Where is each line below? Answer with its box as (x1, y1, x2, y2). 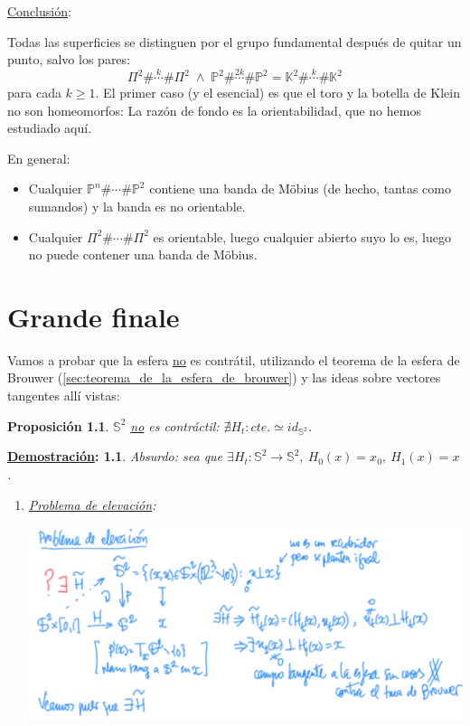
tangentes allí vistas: (7, 386, 120, 405)
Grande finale (7, 297, 180, 335)
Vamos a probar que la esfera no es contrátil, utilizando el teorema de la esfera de (7, 350, 460, 369)
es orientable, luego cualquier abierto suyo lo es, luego (153, 227, 451, 246)
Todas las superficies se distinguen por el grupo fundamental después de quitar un (7, 32, 462, 51)
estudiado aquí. (7, 118, 92, 137)
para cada (7, 83, 61, 101)
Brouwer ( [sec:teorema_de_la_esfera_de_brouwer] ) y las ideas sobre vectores (7, 368, 441, 387)
